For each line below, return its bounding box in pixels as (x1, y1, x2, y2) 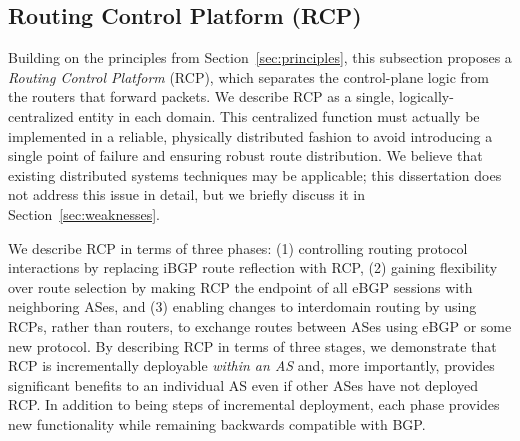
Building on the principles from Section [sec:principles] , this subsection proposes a (8, 47, 512, 68)
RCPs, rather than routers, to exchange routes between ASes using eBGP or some (8, 315, 512, 336)
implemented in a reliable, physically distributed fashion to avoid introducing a (8, 125, 493, 146)
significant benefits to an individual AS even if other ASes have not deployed (8, 374, 479, 395)
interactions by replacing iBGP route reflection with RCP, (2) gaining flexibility (8, 257, 498, 278)
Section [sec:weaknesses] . (8, 203, 160, 224)
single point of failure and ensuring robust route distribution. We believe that (8, 145, 483, 166)
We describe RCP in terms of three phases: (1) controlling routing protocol (8, 237, 468, 258)
